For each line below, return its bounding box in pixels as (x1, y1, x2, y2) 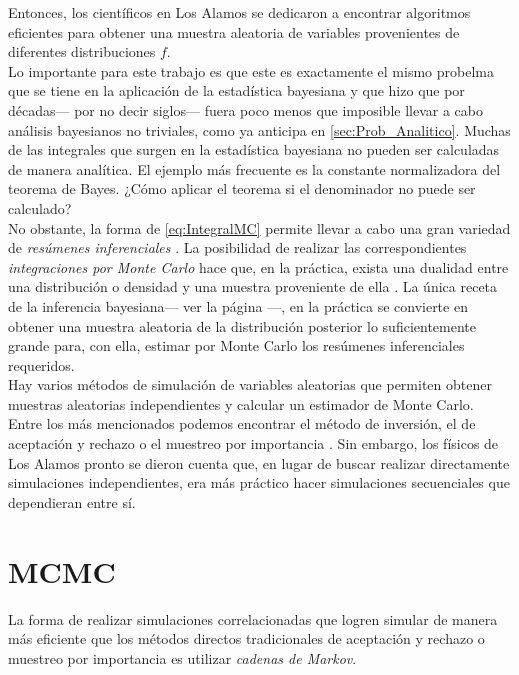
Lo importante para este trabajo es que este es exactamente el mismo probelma (8, 60, 494, 81)
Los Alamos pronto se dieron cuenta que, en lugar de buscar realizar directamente (8, 452, 510, 473)
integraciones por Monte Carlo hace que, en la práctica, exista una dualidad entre (8, 256, 509, 277)
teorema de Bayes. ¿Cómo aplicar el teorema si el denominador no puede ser (8, 178, 476, 199)
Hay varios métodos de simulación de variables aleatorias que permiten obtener (8, 374, 492, 395)
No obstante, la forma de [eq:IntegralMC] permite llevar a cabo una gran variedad (8, 217, 511, 238)
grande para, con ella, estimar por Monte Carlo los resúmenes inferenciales (8, 335, 465, 356)
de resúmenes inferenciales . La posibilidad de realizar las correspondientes (8, 237, 467, 258)
